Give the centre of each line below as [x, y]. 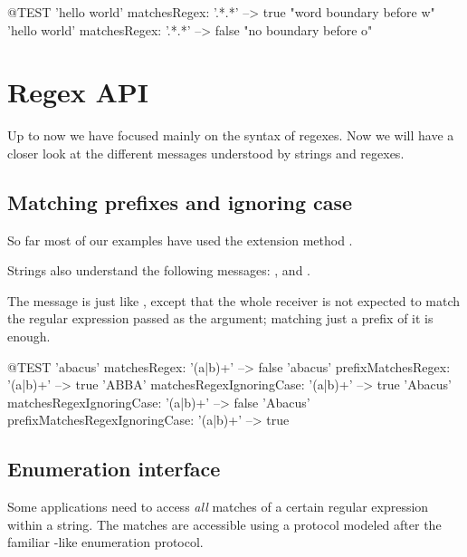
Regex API [78, 92]
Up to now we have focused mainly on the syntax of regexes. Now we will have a [231, 135]
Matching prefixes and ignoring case [180, 202]
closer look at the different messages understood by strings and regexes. [206, 153]
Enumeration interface [114, 469]
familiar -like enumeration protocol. [105, 542]
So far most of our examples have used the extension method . [180, 240]
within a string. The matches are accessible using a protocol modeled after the [224, 524]
